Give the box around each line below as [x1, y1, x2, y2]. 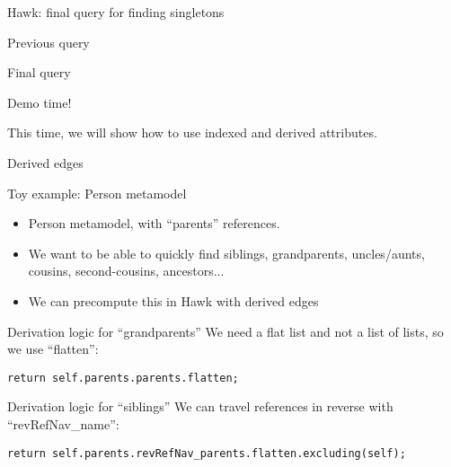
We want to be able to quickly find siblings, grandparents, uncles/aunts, [28, 243, 425, 262]
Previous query [7, 32, 90, 51]
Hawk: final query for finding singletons [7, 3, 225, 21]
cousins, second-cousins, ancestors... [28, 261, 225, 280]
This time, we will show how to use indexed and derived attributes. [7, 123, 377, 142]
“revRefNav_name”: [7, 414, 119, 433]
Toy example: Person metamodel [7, 183, 187, 202]
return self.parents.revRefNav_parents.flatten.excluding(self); [7, 446, 406, 460]
